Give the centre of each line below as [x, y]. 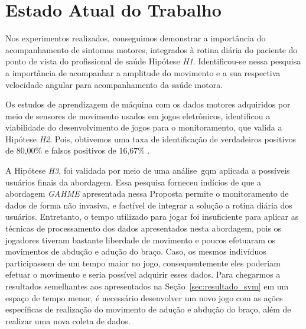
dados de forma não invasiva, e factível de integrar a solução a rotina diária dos [149, 205]
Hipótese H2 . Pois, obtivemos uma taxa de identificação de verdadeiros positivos [151, 139]
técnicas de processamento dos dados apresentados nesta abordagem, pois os [144, 228]
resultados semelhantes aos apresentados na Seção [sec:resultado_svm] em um [147, 286]
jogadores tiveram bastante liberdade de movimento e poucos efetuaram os [140, 240]
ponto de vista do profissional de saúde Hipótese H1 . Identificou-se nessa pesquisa [153, 61]
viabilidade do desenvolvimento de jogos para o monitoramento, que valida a [144, 127]
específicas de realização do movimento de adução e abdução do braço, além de [148, 309]
